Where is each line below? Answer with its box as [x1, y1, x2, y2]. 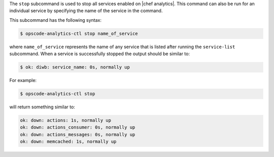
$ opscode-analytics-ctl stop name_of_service [20, 30, 138, 36]
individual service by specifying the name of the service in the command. [9, 8, 163, 14]
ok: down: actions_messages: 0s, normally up [20, 132, 135, 137]
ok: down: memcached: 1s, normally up [20, 139, 117, 144]
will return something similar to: [9, 104, 76, 110]
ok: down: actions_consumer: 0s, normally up [20, 125, 135, 130]
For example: [9, 77, 37, 84]
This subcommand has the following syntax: [9, 17, 101, 23]
